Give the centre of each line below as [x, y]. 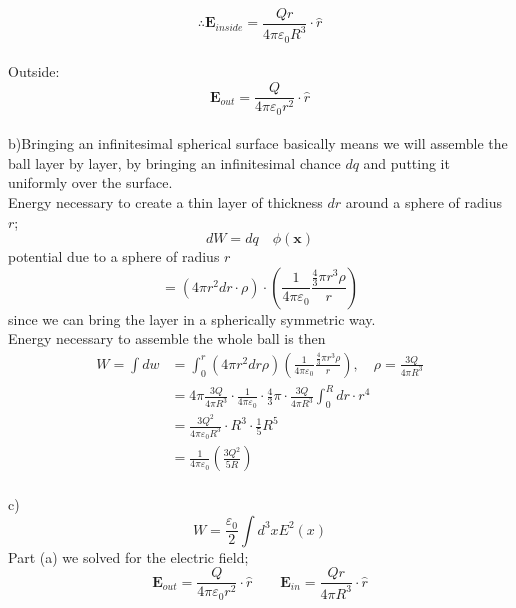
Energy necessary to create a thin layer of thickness [165, 201]
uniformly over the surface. [90, 182]
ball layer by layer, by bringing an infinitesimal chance [174, 162]
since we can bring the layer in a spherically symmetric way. [192, 318]
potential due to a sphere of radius [114, 256]
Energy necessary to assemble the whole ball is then [167, 338]
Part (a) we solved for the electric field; [128, 556]
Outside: [34, 71]
